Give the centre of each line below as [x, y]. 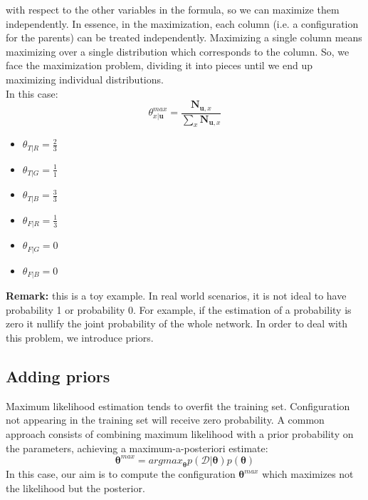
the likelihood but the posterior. [75, 488]
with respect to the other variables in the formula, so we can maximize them [173, 9]
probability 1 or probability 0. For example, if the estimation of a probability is [179, 309]
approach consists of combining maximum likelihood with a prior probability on [180, 433]
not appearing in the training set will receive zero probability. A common [165, 420]
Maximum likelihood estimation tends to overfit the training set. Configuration [178, 405]
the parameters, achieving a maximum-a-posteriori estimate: [137, 448]
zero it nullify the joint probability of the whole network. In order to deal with [177, 323]
